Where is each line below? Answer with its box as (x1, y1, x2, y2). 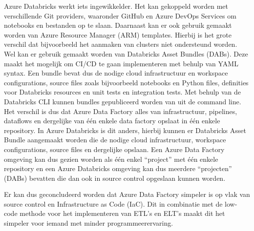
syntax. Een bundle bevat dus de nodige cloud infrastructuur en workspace (4, 68, 228, 78)
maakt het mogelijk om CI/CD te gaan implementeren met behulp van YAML (4, 58, 238, 68)
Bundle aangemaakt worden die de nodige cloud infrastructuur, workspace (4, 135, 226, 145)
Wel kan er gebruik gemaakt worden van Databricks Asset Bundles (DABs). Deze (4, 48, 248, 58)
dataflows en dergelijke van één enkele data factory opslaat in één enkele (4, 115, 220, 126)
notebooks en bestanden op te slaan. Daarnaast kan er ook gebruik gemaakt (4, 20, 232, 30)
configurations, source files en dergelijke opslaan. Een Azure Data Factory (4, 144, 225, 154)
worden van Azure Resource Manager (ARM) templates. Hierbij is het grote (4, 29, 232, 39)
